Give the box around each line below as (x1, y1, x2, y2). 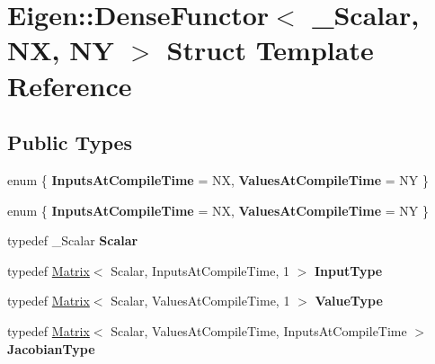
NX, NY (7, 31, 114, 68)
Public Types (7, 129, 133, 156)
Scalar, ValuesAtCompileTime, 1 (111, 291, 290, 310)
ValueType (315, 291, 383, 310)
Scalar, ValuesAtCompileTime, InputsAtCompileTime (111, 321, 407, 340)
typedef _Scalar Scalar (7, 231, 138, 250)
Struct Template (166, 31, 374, 68)
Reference (7, 67, 132, 103)
